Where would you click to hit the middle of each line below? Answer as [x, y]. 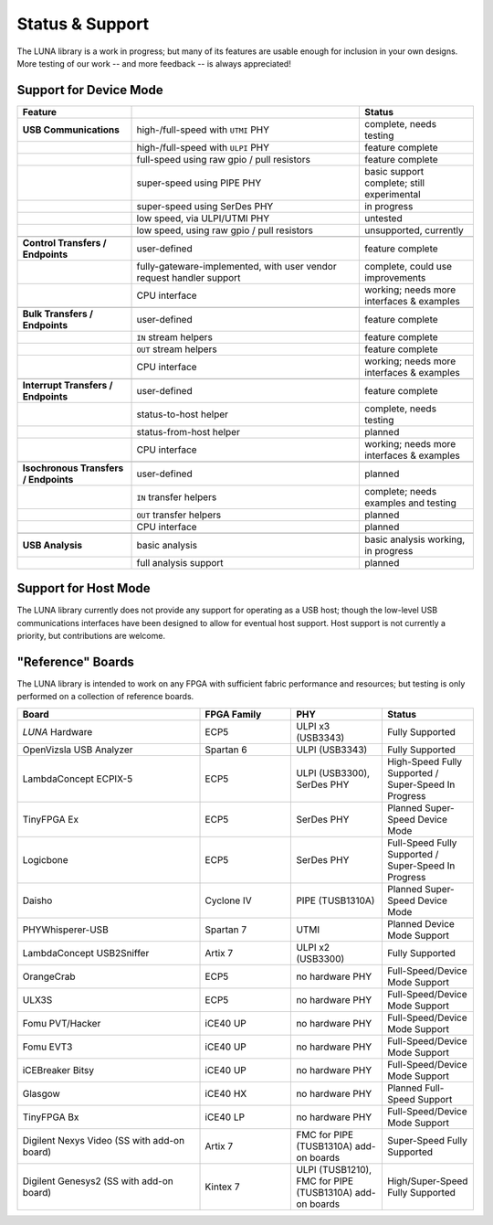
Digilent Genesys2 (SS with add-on [98, 1181]
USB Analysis [52, 545]
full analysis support [180, 562]
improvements [395, 277]
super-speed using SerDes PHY [205, 206]
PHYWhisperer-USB [65, 930]
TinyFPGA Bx [51, 1117]
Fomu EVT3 [47, 1047]
